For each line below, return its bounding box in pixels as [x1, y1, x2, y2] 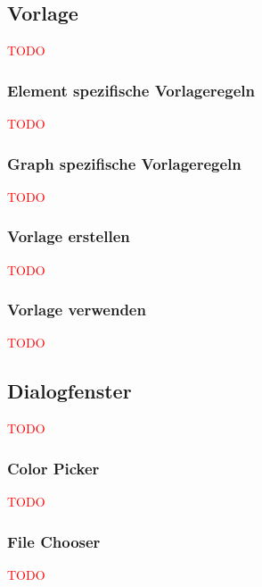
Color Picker [7, 457, 100, 479]
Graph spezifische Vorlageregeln [7, 152, 242, 174]
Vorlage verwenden [7, 298, 146, 321]
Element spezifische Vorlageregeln [7, 79, 255, 101]
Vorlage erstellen [7, 225, 130, 247]
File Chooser [7, 530, 101, 552]
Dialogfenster [7, 377, 132, 405]
